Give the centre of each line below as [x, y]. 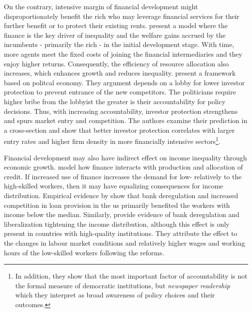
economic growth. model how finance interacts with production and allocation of [123, 167]
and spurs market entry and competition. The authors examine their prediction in [126, 120]
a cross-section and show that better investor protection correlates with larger [119, 130]
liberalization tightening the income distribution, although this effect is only [117, 224]
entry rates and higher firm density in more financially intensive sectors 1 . [112, 140]
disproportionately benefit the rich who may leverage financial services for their [122, 16]
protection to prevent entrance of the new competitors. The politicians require [120, 92]
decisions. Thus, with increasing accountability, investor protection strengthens [121, 111]
